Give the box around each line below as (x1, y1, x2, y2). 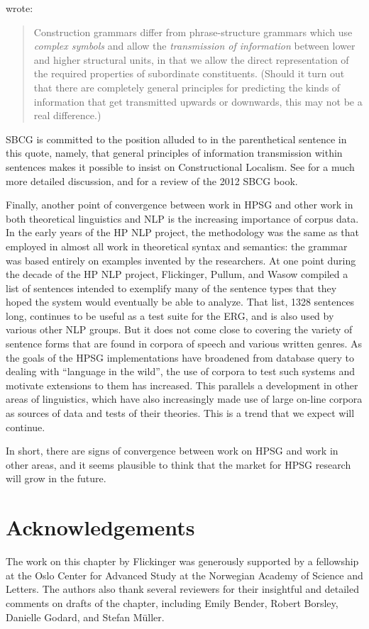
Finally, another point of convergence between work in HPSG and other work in (6, 197, 353, 212)
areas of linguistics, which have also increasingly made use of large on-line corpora (6, 391, 363, 406)
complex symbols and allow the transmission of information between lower (33, 38, 356, 53)
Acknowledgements (6, 513, 195, 542)
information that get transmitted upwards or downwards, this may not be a (33, 94, 363, 108)
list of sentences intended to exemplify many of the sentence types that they (6, 280, 337, 295)
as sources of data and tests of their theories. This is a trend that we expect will (6, 406, 355, 421)
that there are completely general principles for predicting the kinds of (33, 79, 341, 94)
